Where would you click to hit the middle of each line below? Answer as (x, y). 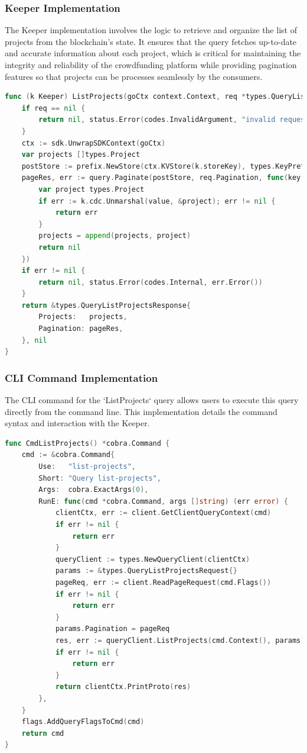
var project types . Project (92, 189)
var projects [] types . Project (81, 155)
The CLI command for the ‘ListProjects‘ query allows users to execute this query (152, 400)
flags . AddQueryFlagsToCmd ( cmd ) (83, 722)
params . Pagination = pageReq (112, 629)
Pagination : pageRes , (81, 329)
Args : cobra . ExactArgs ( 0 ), (94, 490)
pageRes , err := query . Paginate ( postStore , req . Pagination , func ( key (161, 178)
